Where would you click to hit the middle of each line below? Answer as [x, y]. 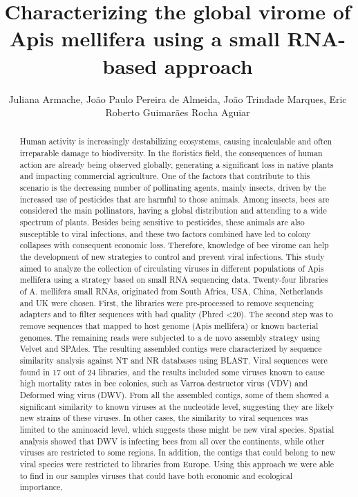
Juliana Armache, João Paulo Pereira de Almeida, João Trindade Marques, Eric [178, 99]
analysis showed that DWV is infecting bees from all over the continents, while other [172, 441]
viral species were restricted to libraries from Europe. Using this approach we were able [177, 463]
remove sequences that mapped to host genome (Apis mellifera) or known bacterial [169, 325]
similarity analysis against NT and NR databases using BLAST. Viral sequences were [173, 360]
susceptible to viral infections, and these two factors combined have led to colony [165, 233]
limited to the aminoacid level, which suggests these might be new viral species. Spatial [177, 429]
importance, [41, 487]
